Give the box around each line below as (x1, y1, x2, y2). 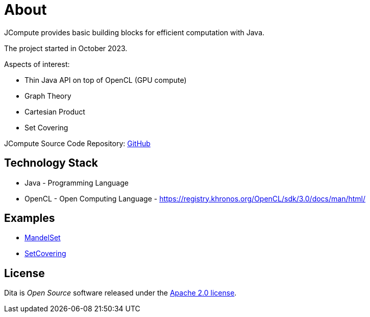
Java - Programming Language (24, 178, 129, 187)
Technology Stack (4, 156, 98, 170)
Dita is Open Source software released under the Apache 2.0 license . (4, 288, 237, 298)
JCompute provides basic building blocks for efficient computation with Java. (4, 28, 265, 37)
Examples (4, 212, 55, 225)
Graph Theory (24, 91, 71, 100)
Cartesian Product (24, 107, 85, 116)
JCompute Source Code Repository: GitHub (4, 139, 151, 148)
